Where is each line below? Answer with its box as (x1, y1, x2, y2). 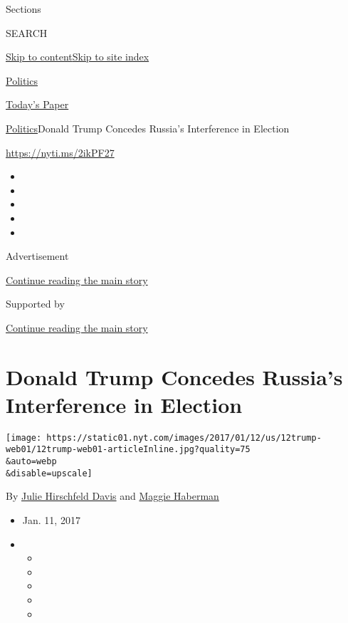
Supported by (6, 296, 65, 311)
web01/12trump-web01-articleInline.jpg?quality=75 (6, 444, 251, 455)
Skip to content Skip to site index (6, 49, 149, 64)
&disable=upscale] (6, 468, 93, 478)
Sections (6, 1, 41, 16)
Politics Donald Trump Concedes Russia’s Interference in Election (6, 120, 290, 135)
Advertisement (6, 248, 69, 263)
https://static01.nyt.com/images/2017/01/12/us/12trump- (46, 432, 322, 443)
